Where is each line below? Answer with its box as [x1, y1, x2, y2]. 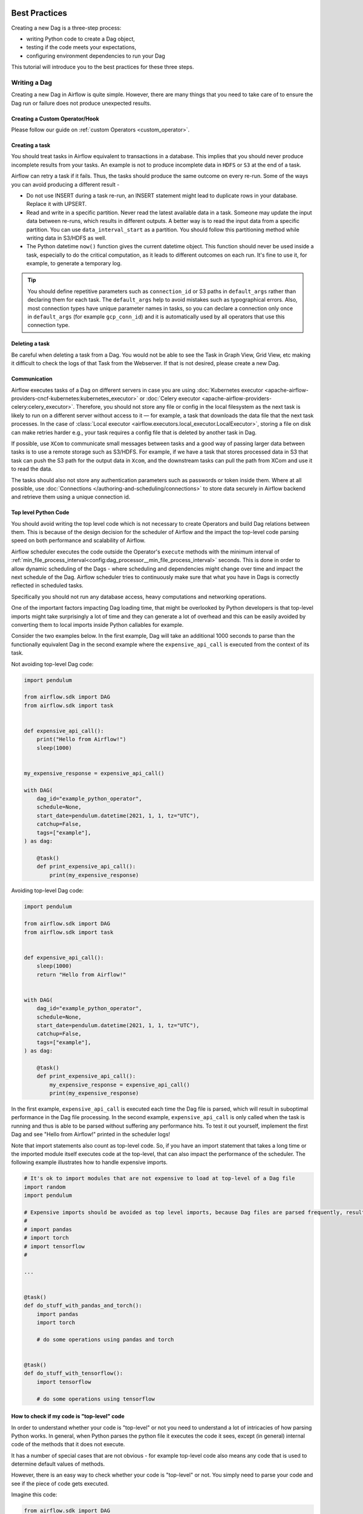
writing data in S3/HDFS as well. [26, 234, 107, 242]
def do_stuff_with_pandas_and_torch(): [24, 1302, 142, 1309]
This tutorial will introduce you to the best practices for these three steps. [11, 64, 194, 71]
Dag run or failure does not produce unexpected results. [11, 99, 151, 107]
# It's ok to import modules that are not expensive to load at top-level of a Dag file [24, 1175, 296, 1182]
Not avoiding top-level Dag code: [11, 660, 94, 667]
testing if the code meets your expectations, [26, 44, 136, 51]
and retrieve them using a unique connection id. [11, 494, 131, 501]
